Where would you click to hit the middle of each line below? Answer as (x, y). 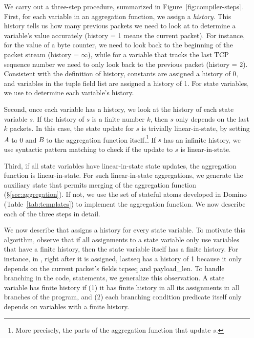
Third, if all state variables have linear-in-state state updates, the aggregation (120, 165)
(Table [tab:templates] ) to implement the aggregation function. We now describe (125, 203)
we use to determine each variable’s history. (69, 93)
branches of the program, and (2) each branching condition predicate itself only (123, 297)
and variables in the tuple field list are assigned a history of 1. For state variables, (127, 83)
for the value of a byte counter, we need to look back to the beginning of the (118, 45)
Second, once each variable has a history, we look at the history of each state (119, 109)
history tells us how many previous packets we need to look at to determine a (120, 26)
